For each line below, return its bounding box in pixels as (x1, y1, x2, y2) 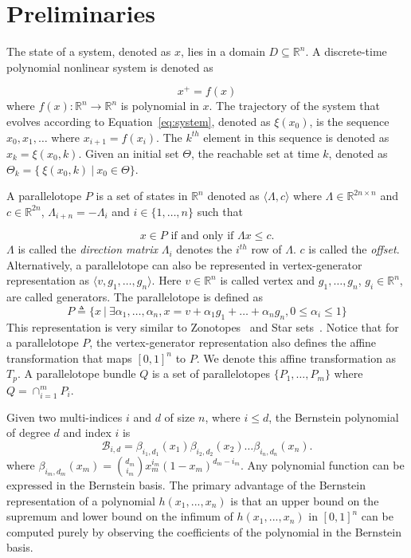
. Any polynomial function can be (240, 457, 405, 473)
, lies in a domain (181, 43, 265, 60)
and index (63, 424, 112, 441)
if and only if (170, 230, 234, 242)
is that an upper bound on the (230, 492, 379, 509)
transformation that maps (6, 349, 132, 366)
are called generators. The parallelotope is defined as (6, 289, 263, 305)
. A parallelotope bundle (17, 365, 136, 382)
